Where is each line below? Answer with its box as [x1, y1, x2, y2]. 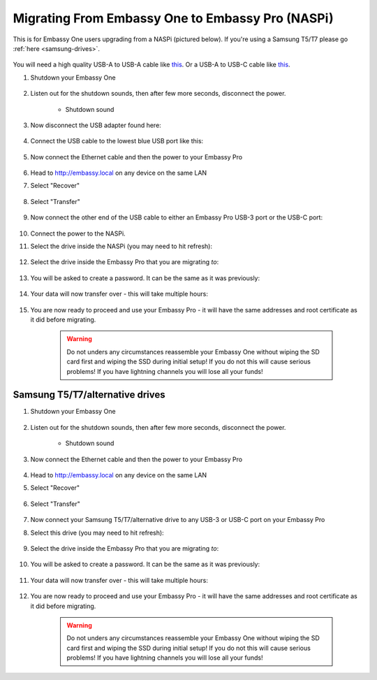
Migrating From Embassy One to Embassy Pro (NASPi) [13, 10, 334, 26]
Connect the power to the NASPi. [30, 229, 126, 238]
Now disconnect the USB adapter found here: [30, 121, 162, 129]
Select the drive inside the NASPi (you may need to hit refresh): [30, 242, 213, 251]
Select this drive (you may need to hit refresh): [30, 528, 164, 537]
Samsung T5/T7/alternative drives [13, 389, 165, 401]
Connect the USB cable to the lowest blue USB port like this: [30, 137, 204, 145]
